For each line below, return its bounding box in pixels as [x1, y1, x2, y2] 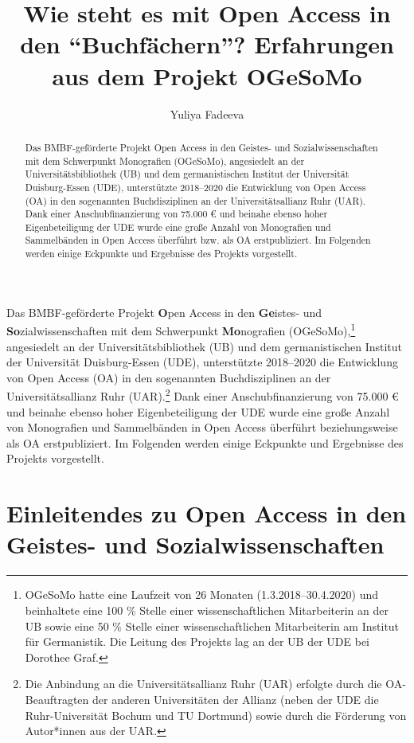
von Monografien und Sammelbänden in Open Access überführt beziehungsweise [6, 419, 398, 436]
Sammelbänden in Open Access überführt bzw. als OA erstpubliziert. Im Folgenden [25, 233, 371, 247]
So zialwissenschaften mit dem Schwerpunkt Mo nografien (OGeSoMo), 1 [6, 320, 356, 339]
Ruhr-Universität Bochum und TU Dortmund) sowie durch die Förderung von [25, 706, 407, 723]
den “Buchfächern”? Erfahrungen [20, 28, 394, 61]
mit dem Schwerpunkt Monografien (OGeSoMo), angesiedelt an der [25, 154, 305, 167]
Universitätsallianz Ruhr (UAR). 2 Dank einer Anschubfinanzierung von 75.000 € [6, 385, 399, 405]
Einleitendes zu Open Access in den [6, 497, 407, 530]
